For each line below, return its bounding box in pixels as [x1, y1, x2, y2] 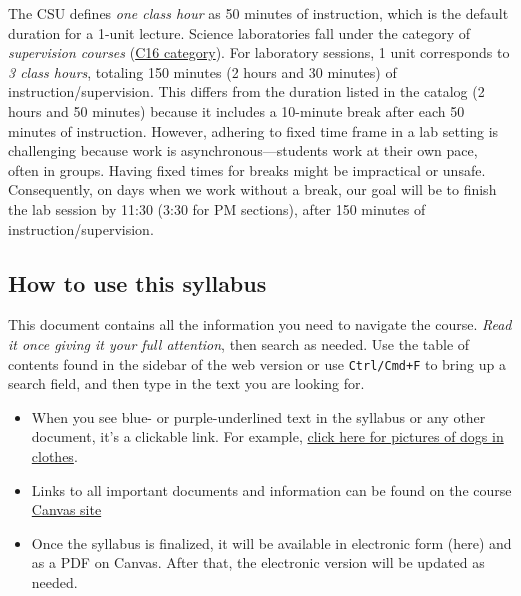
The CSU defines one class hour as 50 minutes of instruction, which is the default [8, 3, 509, 23]
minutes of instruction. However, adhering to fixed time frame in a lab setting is [8, 120, 499, 141]
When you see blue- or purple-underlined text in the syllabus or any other [31, 406, 486, 427]
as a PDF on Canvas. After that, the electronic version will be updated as [31, 552, 485, 573]
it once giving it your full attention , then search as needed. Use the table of [8, 333, 470, 354]
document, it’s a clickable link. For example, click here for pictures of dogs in [31, 426, 504, 447]
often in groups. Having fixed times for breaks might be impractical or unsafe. [8, 159, 486, 180]
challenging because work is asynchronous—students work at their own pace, [8, 140, 478, 161]
